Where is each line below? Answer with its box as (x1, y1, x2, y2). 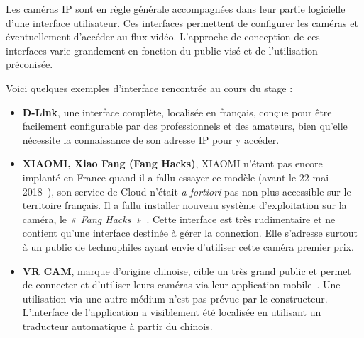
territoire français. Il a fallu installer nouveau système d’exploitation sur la (22, 198, 347, 213)
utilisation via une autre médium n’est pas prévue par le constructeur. (22, 291, 328, 305)
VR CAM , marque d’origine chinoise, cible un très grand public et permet (22, 263, 351, 278)
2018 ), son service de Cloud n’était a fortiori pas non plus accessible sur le (22, 184, 351, 198)
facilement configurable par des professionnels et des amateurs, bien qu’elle (22, 118, 348, 133)
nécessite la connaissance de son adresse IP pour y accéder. (22, 132, 280, 147)
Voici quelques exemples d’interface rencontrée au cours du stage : (6, 80, 293, 95)
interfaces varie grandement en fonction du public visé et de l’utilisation (6, 43, 318, 57)
